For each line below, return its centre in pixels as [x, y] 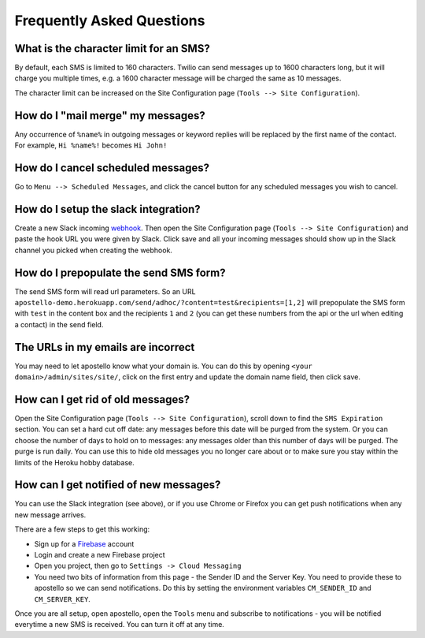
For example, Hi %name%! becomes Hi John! [91, 145]
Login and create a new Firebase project [100, 555]
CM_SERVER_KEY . [62, 599]
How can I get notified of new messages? [118, 485]
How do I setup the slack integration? [107, 209]
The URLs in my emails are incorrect [105, 347]
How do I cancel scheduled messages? [112, 168]
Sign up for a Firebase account [84, 543]
